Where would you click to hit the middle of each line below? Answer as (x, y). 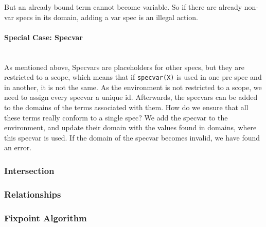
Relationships (33, 194)
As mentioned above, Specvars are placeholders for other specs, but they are (124, 67)
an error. (18, 147)
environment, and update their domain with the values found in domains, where (130, 127)
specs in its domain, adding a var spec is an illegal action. (107, 17)
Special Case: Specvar (43, 37)
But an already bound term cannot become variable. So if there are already (123, 7)
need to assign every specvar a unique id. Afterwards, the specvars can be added (131, 97)
